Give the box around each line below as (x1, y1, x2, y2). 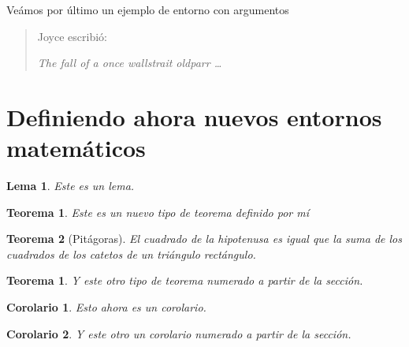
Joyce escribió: (37, 28, 107, 44)
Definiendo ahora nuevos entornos (6, 100, 382, 132)
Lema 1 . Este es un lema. (6, 177, 135, 194)
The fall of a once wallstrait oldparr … (37, 54, 222, 71)
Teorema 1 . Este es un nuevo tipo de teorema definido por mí (6, 203, 309, 220)
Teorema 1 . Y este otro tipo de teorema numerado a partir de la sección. (6, 272, 363, 289)
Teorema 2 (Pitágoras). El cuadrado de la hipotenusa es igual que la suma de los (6, 230, 403, 247)
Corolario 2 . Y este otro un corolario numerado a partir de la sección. (6, 325, 351, 341)
